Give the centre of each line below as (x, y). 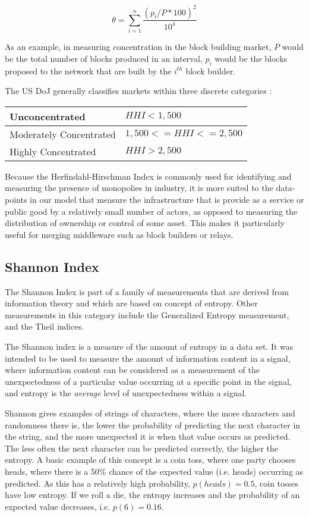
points (16, 200)
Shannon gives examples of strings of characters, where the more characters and (150, 413)
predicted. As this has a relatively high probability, (97, 483)
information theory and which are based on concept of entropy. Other (131, 303)
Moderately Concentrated (63, 134)
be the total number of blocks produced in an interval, (104, 58)
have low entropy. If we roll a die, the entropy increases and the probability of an (152, 495)
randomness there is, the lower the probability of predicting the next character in (153, 424)
